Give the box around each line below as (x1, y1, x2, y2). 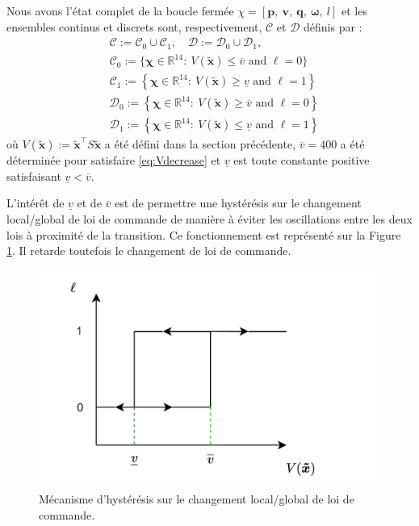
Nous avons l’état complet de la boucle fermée (6, 2, 234, 19)
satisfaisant (6, 167, 61, 184)
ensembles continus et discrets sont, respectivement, (6, 18, 262, 35)
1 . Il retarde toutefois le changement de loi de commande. (6, 242, 291, 259)
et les (341, 2, 367, 19)
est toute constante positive (233, 152, 370, 169)
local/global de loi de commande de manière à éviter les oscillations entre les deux (6, 211, 413, 228)
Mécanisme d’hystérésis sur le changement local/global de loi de (39, 491, 354, 507)
